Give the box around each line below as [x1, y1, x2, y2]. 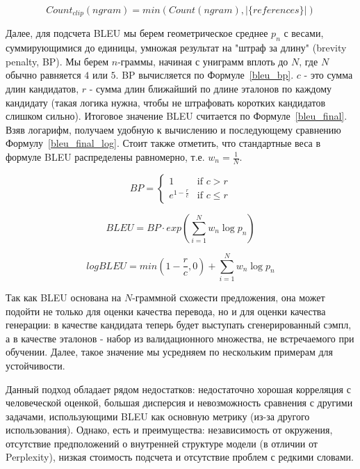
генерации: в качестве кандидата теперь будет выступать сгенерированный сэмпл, [6, 317, 352, 332]
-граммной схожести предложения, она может [132, 289, 325, 304]
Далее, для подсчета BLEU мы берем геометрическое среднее [6, 26, 268, 40]
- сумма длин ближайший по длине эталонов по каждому [89, 81, 332, 96]
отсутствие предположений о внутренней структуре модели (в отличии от [6, 436, 318, 450]
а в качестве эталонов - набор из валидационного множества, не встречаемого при [6, 331, 354, 345]
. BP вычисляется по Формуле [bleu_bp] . [115, 67, 294, 82]
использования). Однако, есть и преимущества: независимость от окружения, [6, 422, 333, 437]
